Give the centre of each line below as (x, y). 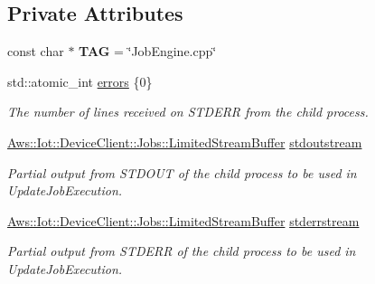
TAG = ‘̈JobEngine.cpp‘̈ (148, 51)
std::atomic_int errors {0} (80, 81)
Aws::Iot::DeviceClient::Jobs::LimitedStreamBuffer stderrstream (183, 220)
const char (36, 51)
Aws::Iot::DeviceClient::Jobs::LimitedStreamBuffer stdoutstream (185, 142)
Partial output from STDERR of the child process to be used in (182, 251)
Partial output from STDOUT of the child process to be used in (182, 172)
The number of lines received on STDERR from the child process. (188, 112)
